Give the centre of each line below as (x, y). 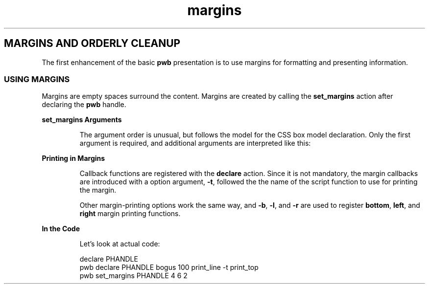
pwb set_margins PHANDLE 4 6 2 (133, 276)
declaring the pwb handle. (84, 105)
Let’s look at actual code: (120, 244)
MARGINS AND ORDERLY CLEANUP (92, 44)
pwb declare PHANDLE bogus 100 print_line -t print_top (169, 267)
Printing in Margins (73, 158)
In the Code (61, 229)
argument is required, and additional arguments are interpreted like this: (195, 143)
